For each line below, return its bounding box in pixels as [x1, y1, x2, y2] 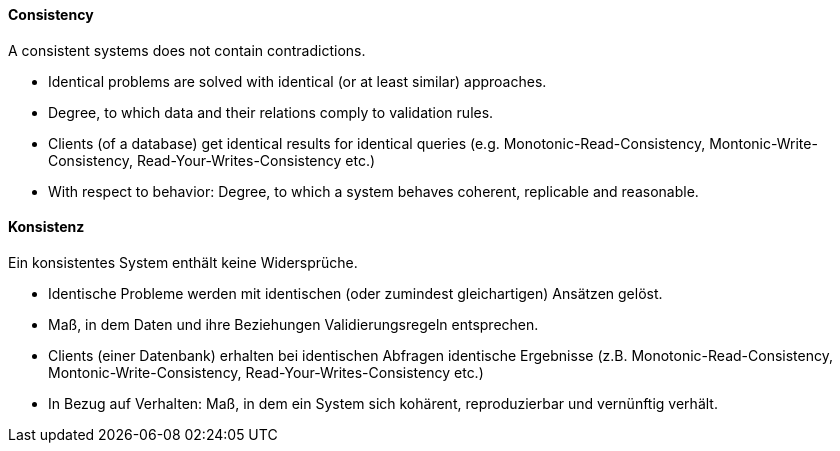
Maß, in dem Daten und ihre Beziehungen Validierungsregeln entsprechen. [48, 315, 539, 333]
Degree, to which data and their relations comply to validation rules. [48, 103, 494, 121]
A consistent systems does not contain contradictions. [8, 41, 366, 59]
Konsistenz [8, 218, 85, 236]
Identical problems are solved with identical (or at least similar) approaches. [48, 72, 547, 90]
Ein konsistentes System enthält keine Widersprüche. [8, 253, 358, 271]
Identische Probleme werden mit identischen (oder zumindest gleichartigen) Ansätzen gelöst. [48, 284, 663, 302]
